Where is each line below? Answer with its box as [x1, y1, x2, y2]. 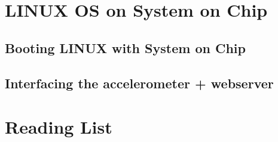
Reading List [5, 115, 112, 139]
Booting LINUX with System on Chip [5, 38, 246, 57]
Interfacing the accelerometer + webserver [5, 73, 274, 92]
